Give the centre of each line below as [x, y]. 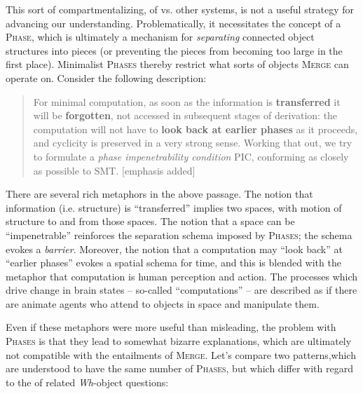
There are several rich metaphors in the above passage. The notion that [159, 194]
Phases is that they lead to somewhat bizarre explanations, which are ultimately [179, 341]
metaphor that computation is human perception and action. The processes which [182, 276]
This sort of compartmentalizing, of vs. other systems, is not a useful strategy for [180, 9]
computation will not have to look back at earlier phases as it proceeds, [196, 129]
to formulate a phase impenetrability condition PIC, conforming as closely [191, 156]
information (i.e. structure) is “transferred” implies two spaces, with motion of [174, 207]
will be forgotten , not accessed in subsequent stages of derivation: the [185, 115]
